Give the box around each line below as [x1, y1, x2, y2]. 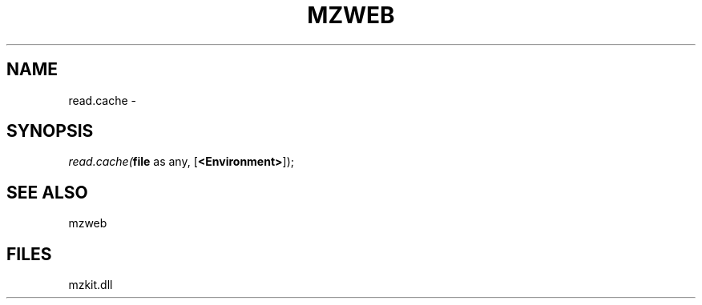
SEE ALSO [6, 182, 88, 203]
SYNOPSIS [6, 121, 94, 142]
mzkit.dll [68, 278, 113, 292]
